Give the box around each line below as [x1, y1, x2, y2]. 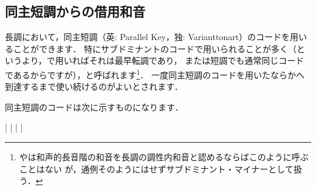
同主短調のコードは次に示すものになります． [5, 100, 184, 113]
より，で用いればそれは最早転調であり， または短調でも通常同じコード [21, 54, 304, 67]
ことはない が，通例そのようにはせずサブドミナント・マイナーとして [19, 162, 294, 175]
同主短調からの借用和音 [5, 2, 145, 21]
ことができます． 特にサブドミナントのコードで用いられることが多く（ [13, 42, 297, 55]
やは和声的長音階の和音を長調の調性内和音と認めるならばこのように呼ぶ [19, 151, 309, 163]
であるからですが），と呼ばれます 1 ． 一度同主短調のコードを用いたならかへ [5, 66, 304, 81]
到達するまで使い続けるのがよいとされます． [5, 80, 183, 93]
